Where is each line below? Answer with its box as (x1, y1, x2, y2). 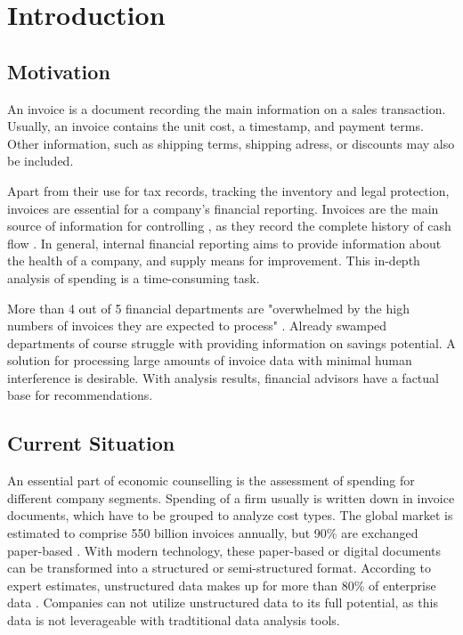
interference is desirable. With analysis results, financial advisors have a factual (7, 368, 439, 387)
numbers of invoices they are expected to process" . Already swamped (7, 316, 387, 335)
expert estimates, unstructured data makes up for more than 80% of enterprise (7, 575, 436, 594)
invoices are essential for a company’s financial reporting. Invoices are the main (7, 199, 439, 217)
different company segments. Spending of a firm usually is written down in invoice (7, 488, 455, 507)
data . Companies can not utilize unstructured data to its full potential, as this (7, 593, 438, 612)
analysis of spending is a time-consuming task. (7, 268, 260, 287)
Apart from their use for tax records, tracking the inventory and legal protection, (7, 181, 450, 199)
